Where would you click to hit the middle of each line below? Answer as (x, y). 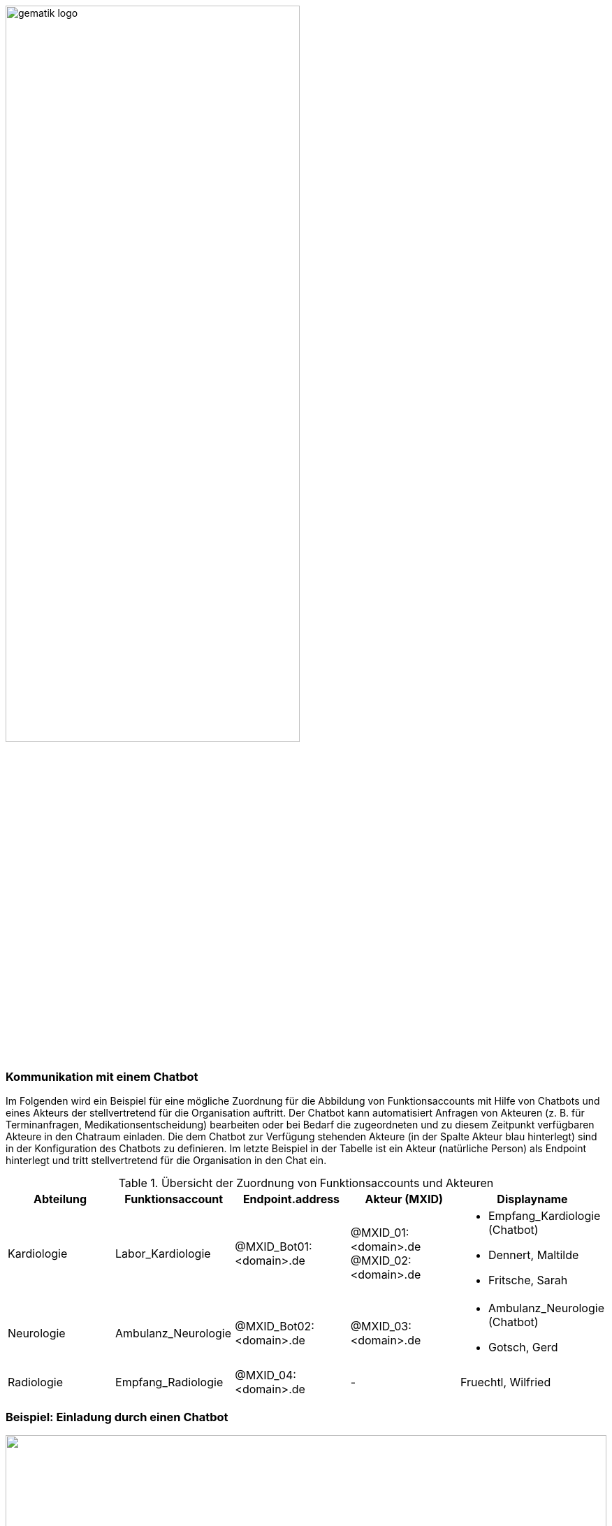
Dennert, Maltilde (533, 1255)
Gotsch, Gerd (523, 1347)
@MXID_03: (381, 1327)
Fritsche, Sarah (528, 1280)
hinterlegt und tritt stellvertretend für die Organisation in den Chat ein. (166, 1161)
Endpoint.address (291, 1199)
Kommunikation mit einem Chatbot (102, 1076)
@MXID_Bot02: (275, 1327)
